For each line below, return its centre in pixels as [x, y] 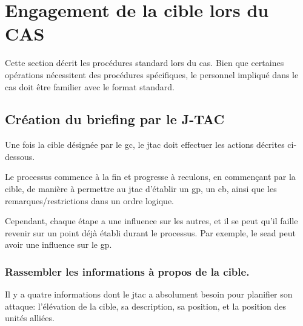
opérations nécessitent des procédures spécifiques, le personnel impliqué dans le [152, 74]
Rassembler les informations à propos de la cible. [127, 271]
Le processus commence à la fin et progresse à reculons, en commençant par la [150, 177]
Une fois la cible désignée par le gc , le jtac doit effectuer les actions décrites [145, 145]
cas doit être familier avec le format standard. [90, 86]
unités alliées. [30, 318]
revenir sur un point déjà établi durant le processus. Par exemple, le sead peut [150, 232]
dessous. [20, 156]
